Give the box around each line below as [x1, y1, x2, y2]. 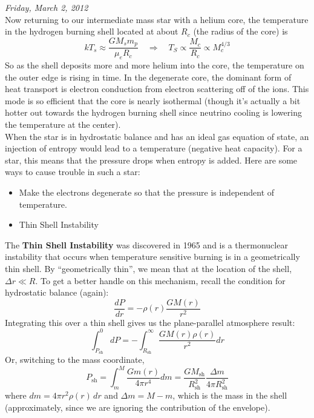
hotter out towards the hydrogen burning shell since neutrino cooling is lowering [5, 106, 302, 119]
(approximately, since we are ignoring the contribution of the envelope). [5, 400, 270, 413]
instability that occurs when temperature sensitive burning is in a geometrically [5, 250, 300, 263]
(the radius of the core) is [193, 25, 288, 38]
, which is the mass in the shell [172, 389, 287, 401]
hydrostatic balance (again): [5, 286, 109, 299]
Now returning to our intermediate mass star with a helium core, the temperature [5, 13, 309, 25]
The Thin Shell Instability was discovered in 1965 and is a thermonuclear [5, 238, 288, 251]
